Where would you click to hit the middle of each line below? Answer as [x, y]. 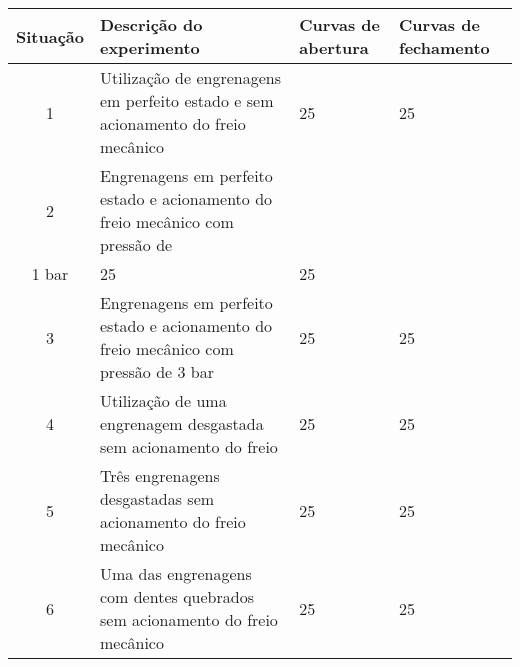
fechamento [444, 47]
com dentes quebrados [176, 596]
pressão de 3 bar [157, 371]
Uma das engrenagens [175, 573]
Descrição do [151, 24]
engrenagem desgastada [181, 423]
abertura [334, 47]
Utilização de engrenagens [190, 77]
